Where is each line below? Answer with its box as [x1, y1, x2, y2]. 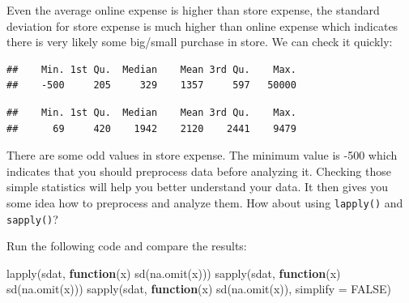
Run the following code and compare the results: [6, 237, 247, 254]
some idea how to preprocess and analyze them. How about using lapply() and [6, 194, 403, 211]
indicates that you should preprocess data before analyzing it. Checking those [6, 162, 391, 179]
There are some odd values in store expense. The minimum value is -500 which [6, 147, 398, 164]
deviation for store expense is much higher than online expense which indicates [6, 17, 398, 34]
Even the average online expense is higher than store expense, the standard [6, 2, 380, 18]
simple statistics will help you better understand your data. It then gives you [6, 178, 389, 195]
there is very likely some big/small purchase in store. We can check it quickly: [6, 33, 393, 50]
